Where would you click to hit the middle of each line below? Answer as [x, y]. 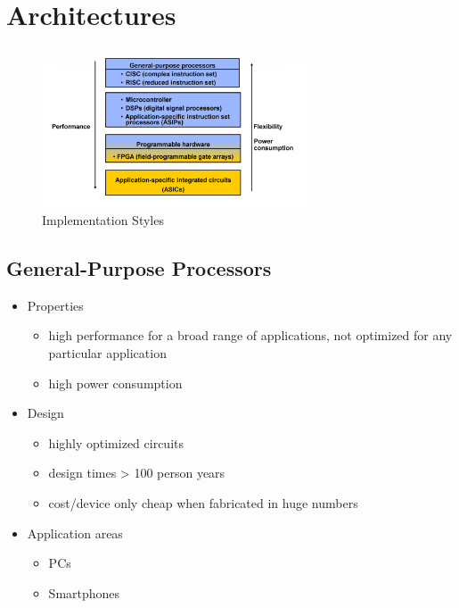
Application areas [75, 533]
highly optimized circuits [116, 442]
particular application [107, 353]
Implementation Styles [103, 220]
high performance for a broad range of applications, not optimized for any [250, 335]
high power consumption [115, 383]
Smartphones [84, 592]
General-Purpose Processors [139, 268]
